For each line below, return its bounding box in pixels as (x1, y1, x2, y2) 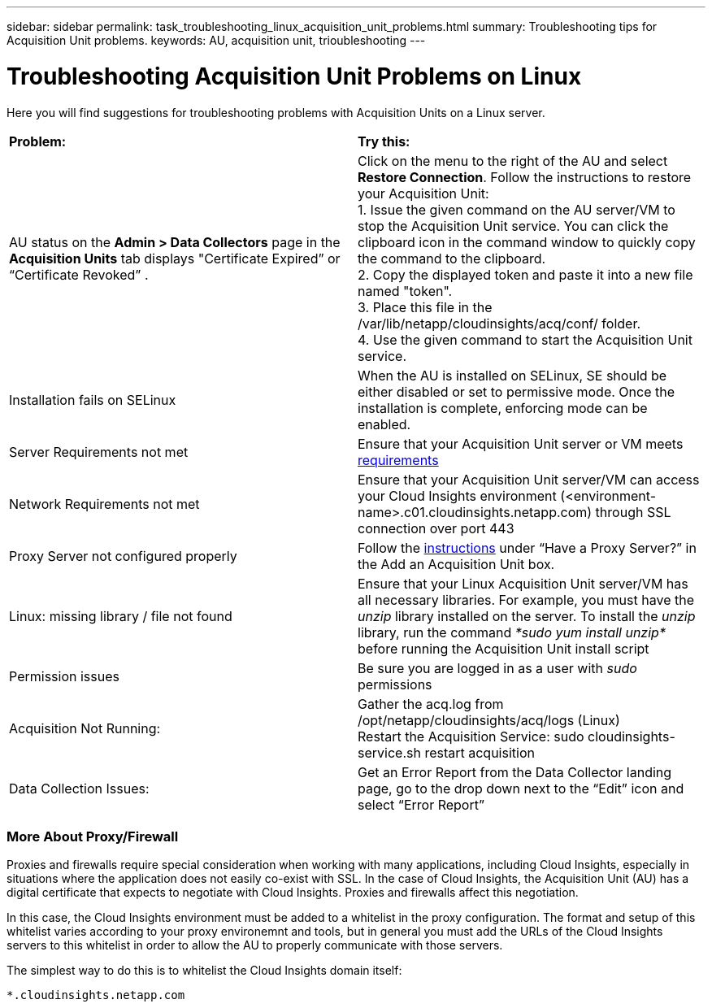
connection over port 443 (358, 519, 514, 537)
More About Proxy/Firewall (7, 828, 179, 845)
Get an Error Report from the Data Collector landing (358, 763, 672, 780)
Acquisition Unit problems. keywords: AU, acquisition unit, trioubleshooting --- (7, 33, 426, 47)
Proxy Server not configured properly (9, 547, 237, 564)
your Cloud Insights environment (358, 487, 557, 504)
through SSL (595, 503, 671, 520)
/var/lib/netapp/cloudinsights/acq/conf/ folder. (358, 315, 641, 332)
